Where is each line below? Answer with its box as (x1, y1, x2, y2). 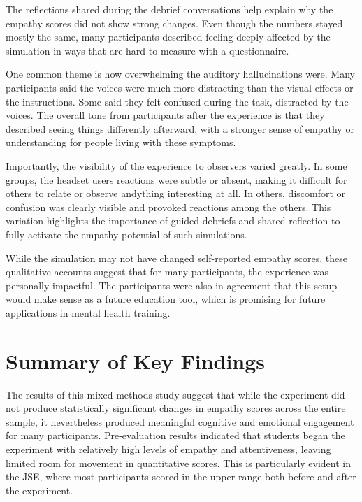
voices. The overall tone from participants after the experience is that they (6, 108, 325, 122)
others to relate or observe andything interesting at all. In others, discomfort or (6, 186, 346, 201)
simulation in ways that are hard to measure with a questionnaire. (6, 43, 289, 57)
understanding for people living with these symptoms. (6, 135, 236, 150)
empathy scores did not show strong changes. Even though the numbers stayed (6, 15, 343, 30)
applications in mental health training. (6, 305, 171, 320)
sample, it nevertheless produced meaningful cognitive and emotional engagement (6, 414, 354, 429)
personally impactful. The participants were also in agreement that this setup (6, 278, 338, 292)
